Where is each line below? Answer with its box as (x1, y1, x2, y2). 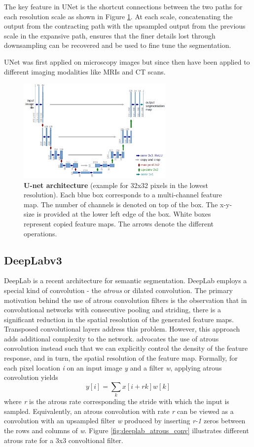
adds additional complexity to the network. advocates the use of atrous (4, 333, 219, 343)
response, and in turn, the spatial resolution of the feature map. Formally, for (4, 353, 238, 363)
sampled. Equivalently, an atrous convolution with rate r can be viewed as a (4, 406, 234, 416)
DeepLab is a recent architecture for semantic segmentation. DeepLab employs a (4, 275, 247, 286)
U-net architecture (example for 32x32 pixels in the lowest (24, 180, 208, 190)
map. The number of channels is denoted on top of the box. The (24, 199, 218, 209)
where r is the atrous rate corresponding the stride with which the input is (4, 396, 229, 407)
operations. (24, 228, 57, 238)
